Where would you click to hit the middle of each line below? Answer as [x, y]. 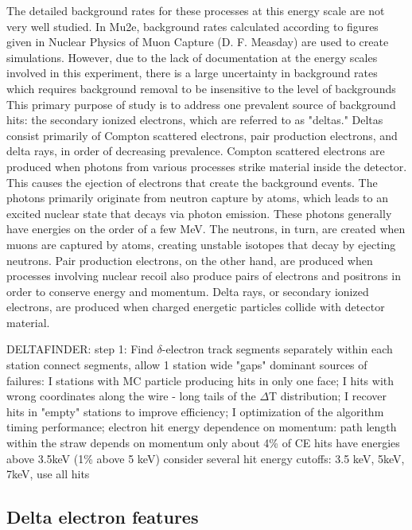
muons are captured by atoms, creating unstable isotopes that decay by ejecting [201, 244]
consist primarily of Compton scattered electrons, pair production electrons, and [202, 135]
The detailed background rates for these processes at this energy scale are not [196, 10]
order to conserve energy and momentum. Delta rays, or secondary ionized [188, 291]
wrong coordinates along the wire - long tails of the [131, 396]
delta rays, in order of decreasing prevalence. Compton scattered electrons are [196, 151]
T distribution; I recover [328, 396]
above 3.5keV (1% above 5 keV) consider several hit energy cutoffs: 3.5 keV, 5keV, [206, 458]
